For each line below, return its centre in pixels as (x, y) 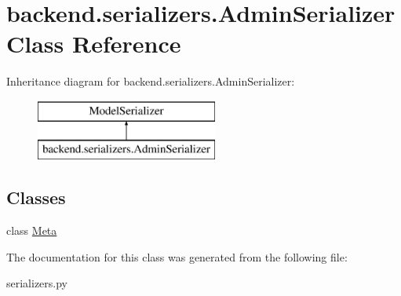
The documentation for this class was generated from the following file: (177, 256)
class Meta (32, 230)
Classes (36, 197)
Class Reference (94, 44)
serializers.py (37, 283)
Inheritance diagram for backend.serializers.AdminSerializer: (151, 81)
